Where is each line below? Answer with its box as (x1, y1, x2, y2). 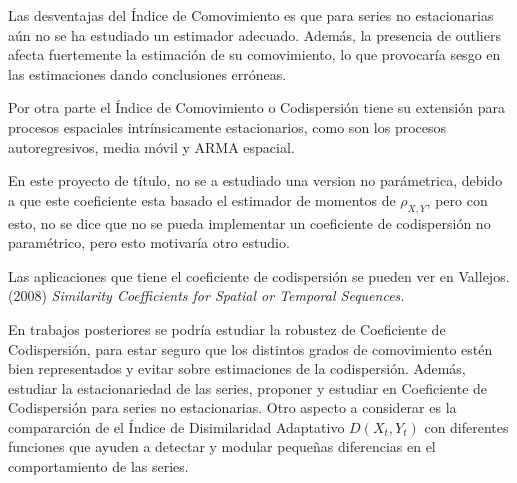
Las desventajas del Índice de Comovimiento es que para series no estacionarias (8, 5, 494, 25)
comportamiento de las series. (8, 456, 189, 477)
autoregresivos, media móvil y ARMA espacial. (8, 136, 295, 157)
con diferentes (424, 416, 509, 437)
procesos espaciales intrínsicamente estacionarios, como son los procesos (8, 116, 447, 137)
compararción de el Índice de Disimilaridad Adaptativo (8, 416, 345, 437)
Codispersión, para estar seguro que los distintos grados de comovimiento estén (8, 338, 493, 359)
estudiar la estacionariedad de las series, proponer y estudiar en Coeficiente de (8, 377, 488, 398)
